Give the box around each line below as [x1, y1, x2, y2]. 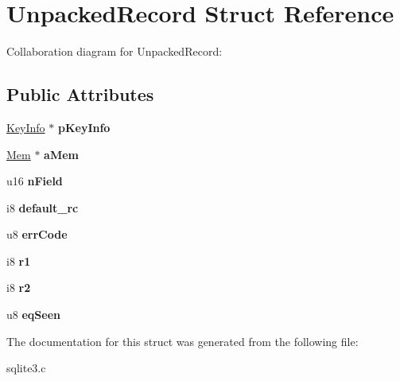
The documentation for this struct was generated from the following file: [6, 332, 359, 349]
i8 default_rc [6, 199, 79, 216]
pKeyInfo [57, 119, 111, 135]
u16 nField [6, 173, 63, 189]
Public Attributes [6, 82, 154, 107]
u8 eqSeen [6, 306, 60, 323]
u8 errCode [6, 226, 68, 243]
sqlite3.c [6, 360, 46, 376]
